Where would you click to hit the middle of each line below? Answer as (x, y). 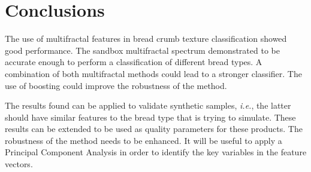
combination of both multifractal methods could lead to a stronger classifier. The (153, 73)
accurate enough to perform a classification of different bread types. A (134, 62)
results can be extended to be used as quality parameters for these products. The (154, 129)
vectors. (19, 164)
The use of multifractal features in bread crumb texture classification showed (146, 39)
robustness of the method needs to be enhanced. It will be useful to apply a (144, 140)
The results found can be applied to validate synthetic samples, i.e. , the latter (148, 105)
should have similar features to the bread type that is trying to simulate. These (150, 117)
